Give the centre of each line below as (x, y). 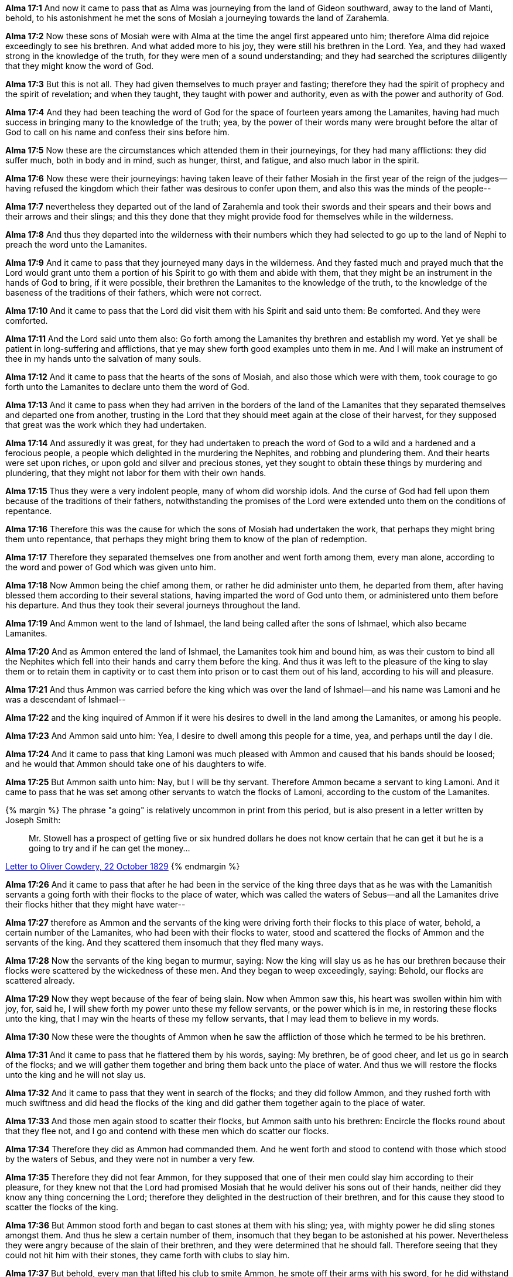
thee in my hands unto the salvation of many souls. (103, 359)
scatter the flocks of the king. (62, 1207)
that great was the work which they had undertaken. (106, 425)
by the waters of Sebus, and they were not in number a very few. (130, 1159)
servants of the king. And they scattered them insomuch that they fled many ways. (165, 942)
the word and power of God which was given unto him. (111, 567)
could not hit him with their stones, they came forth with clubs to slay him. (148, 1255)
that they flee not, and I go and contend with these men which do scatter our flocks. (167, 1131)
